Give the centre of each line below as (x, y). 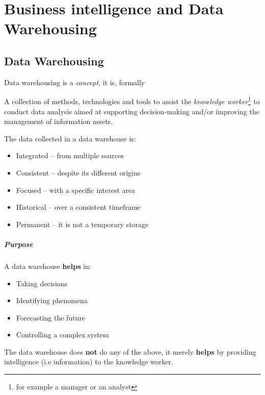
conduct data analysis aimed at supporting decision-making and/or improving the (132, 111)
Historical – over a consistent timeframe (78, 207)
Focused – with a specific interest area (76, 190)
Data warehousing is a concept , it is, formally (75, 82)
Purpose (19, 244)
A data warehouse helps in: (48, 266)
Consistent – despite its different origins (78, 172)
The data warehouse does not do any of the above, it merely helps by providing (130, 351)
